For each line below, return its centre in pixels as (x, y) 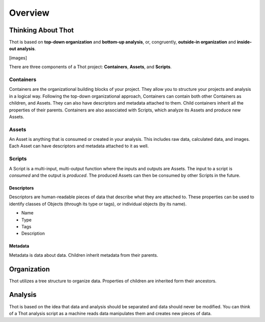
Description (33, 234)
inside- (244, 42)
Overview (29, 13)
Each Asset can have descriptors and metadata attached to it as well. (79, 146)
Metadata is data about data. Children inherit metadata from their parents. (84, 255)
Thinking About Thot (41, 30)
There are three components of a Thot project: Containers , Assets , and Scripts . (90, 67)
